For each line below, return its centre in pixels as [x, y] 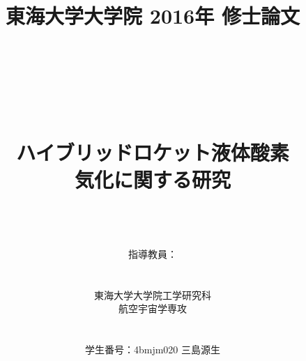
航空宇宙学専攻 [153, 308]
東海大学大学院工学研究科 [153, 294]
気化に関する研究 [152, 179]
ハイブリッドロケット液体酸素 [153, 152]
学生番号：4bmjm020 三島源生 [153, 350]
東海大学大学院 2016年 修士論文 [153, 16]
